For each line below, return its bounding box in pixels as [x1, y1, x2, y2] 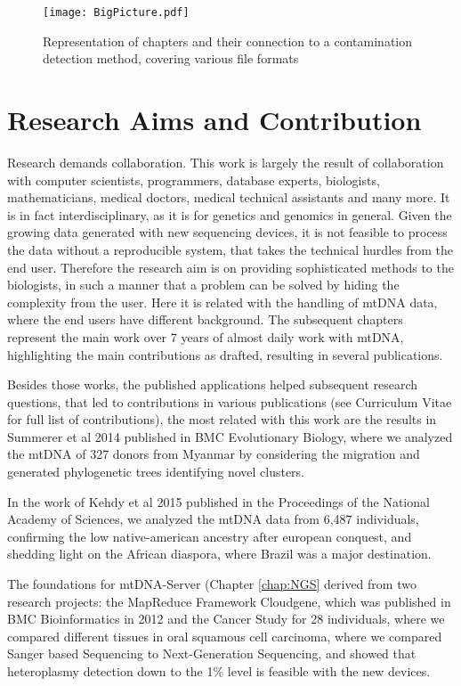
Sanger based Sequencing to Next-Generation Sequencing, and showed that [7, 644, 417, 663]
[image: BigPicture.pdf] [43, 6, 190, 19]
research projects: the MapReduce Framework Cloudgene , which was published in [7, 592, 451, 610]
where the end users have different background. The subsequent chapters [7, 310, 403, 329]
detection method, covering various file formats [43, 49, 299, 68]
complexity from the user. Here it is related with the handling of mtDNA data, [7, 292, 438, 311]
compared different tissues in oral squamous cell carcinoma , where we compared [7, 626, 442, 645]
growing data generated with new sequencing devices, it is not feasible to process [7, 223, 448, 241]
